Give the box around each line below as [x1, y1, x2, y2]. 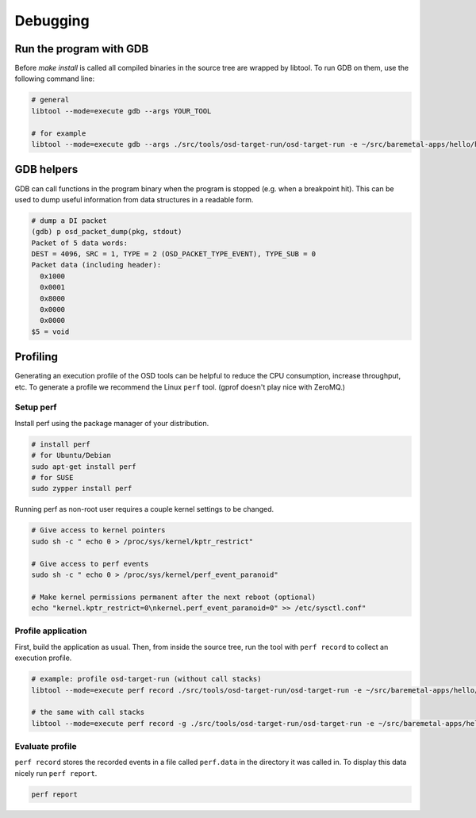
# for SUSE [31, 473, 74, 482]
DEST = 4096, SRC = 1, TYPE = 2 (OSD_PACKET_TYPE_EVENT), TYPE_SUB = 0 [31, 250, 317, 259]
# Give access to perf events [31, 559, 149, 568]
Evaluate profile [14, 741, 77, 752]
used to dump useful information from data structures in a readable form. [14, 194, 254, 204]
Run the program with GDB [14, 42, 149, 56]
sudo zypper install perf [31, 484, 132, 493]
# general [31, 95, 70, 105]
